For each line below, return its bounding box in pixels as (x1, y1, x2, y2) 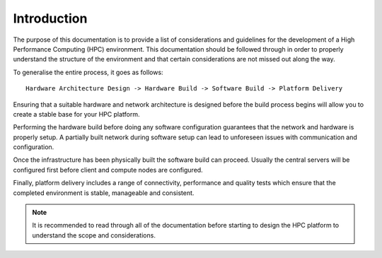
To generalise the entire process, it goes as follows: (13, 68, 163, 76)
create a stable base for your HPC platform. (13, 110, 140, 118)
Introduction (13, 11, 88, 26)
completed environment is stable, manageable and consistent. (13, 188, 195, 197)
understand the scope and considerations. (32, 230, 156, 240)
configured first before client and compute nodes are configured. (13, 165, 203, 174)
